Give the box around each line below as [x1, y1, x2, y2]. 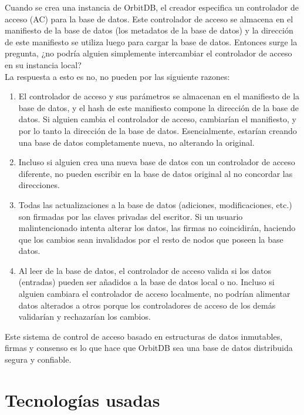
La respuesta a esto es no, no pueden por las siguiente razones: [5, 70, 230, 82]
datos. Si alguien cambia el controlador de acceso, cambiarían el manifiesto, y [18, 113, 297, 125]
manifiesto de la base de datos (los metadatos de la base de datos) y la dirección [5, 24, 293, 36]
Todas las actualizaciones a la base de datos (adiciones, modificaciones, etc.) [18, 198, 292, 210]
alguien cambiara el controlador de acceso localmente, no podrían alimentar [18, 287, 291, 300]
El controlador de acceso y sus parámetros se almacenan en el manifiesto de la [18, 90, 300, 102]
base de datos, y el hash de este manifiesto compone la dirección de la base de [18, 101, 299, 113]
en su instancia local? [5, 58, 82, 71]
